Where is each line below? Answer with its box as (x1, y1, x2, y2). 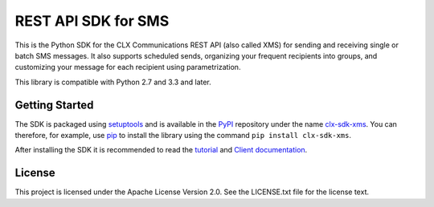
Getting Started (14, 98, 94, 112)
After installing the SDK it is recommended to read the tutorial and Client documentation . (14, 145, 308, 155)
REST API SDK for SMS (14, 12, 170, 30)
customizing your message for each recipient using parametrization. (14, 63, 241, 72)
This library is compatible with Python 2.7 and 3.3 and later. (14, 77, 212, 87)
